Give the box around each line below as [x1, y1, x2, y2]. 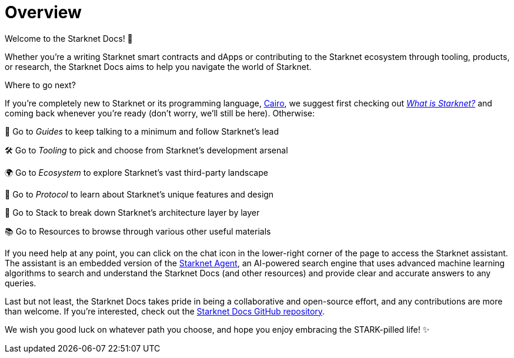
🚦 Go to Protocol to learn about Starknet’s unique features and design [5, 189, 274, 199]
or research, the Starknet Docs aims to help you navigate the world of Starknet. [5, 61, 312, 72]
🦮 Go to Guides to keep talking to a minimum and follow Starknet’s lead [5, 126, 279, 136]
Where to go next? [5, 79, 76, 90]
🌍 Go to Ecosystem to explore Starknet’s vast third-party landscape [5, 167, 268, 178]
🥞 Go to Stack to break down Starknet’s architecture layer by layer [5, 207, 260, 218]
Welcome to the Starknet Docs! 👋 [5, 33, 133, 44]
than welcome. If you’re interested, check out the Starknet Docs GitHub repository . [5, 306, 325, 316]
